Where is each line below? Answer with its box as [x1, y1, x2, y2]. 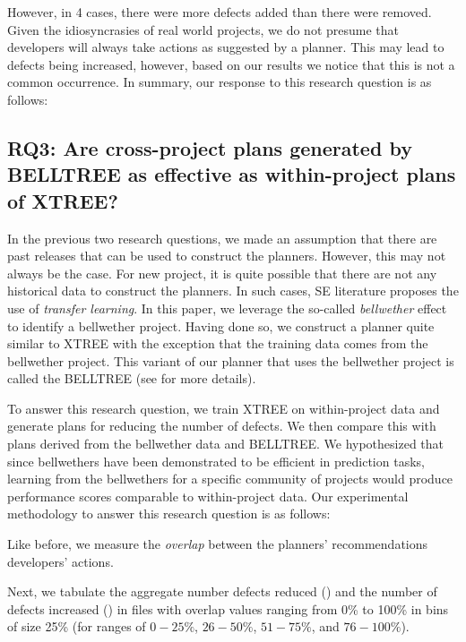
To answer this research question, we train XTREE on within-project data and [7, 398, 440, 417]
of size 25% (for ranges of [7, 617, 146, 636]
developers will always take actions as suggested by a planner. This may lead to [7, 38, 444, 56]
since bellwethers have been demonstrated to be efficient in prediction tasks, [7, 451, 425, 470]
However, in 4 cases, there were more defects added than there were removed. [7, 3, 432, 21]
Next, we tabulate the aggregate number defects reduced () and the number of [7, 582, 437, 601]
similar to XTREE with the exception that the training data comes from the [7, 334, 428, 353]
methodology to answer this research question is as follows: [7, 504, 331, 523]
